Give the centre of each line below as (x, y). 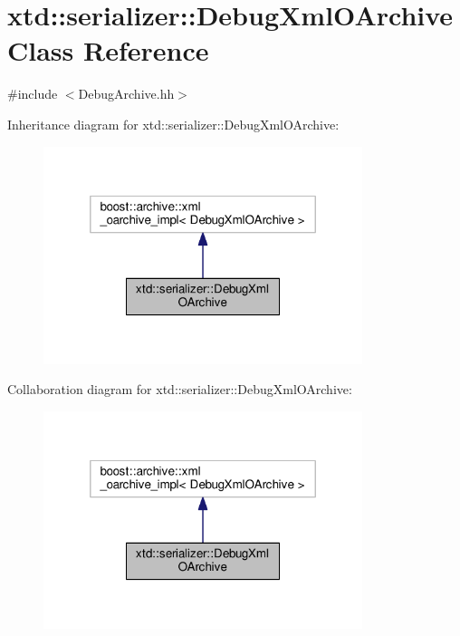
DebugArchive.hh (126, 94)
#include (33, 94)
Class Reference (108, 50)
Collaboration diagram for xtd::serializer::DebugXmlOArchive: (180, 389)
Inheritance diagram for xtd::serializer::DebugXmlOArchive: (173, 124)
